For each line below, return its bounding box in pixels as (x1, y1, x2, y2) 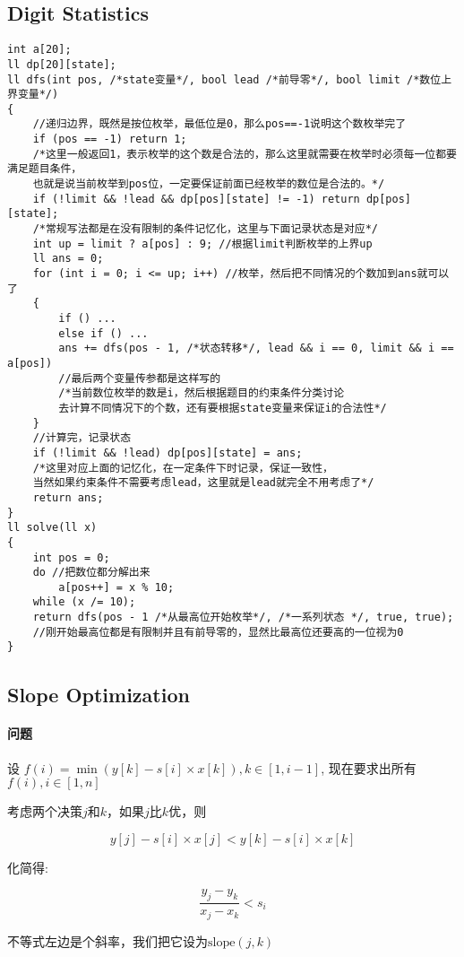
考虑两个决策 (7, 802, 82, 821)
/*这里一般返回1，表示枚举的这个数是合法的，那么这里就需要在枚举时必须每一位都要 (32, 147, 457, 161)
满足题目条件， (7, 162, 82, 176)
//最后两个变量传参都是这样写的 (58, 371, 221, 385)
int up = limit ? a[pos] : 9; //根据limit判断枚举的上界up (32, 237, 373, 250)
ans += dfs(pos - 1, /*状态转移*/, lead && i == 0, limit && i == (58, 342, 454, 355)
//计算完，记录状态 (32, 431, 132, 445)
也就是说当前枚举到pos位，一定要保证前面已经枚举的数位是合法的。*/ (32, 178, 385, 191)
